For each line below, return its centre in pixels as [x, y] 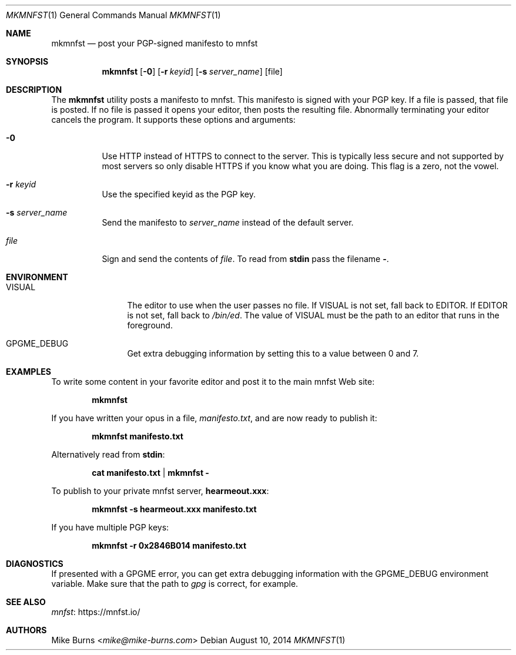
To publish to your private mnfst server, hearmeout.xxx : [160, 491]
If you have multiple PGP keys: [110, 527]
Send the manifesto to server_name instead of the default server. [228, 222]
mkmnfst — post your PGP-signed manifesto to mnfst [155, 43]
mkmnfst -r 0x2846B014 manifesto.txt [169, 545]
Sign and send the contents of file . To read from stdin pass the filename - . [245, 259]
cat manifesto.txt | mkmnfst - [150, 473]
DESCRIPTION [34, 90]
